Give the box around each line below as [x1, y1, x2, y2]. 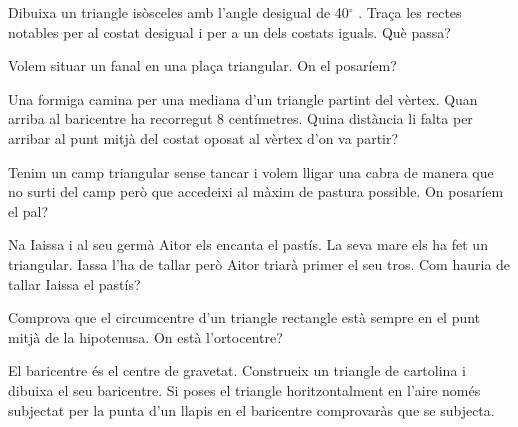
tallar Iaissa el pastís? [8, 273, 141, 294]
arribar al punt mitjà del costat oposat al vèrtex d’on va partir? [8, 127, 399, 148]
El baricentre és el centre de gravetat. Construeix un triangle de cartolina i [8, 360, 466, 381]
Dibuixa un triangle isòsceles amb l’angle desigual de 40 [8, 2, 349, 22]
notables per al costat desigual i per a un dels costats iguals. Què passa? [8, 21, 451, 42]
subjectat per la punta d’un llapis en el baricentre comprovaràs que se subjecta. [8, 399, 495, 420]
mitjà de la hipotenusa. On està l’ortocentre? [8, 326, 283, 347]
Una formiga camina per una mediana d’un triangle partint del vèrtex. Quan [8, 88, 478, 109]
